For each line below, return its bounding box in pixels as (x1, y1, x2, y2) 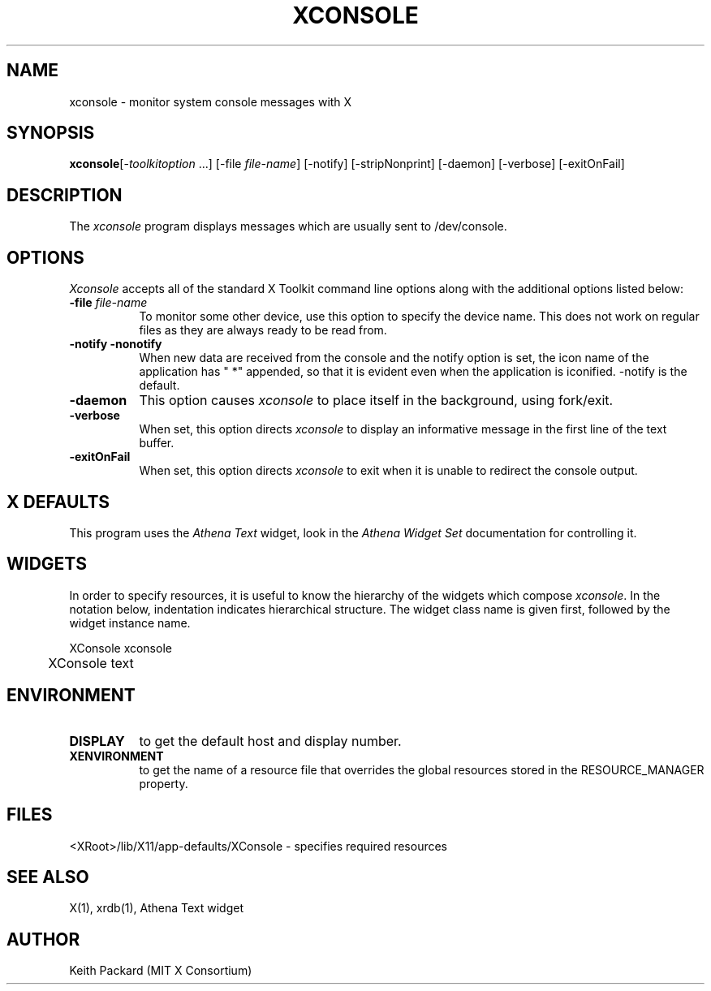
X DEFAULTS (6, 491, 110, 512)
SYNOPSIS (6, 123, 95, 144)
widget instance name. (69, 615, 191, 630)
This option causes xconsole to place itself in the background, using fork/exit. (139, 392, 614, 409)
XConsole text (48, 654, 134, 671)
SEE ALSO (6, 866, 89, 887)
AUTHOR (6, 929, 80, 950)
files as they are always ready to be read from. (139, 323, 387, 338)
